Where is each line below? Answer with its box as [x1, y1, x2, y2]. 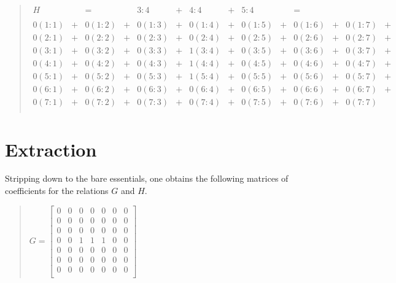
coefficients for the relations [5, 184, 109, 197]
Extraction [5, 136, 97, 161]
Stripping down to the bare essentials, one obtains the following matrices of [5, 172, 289, 185]
